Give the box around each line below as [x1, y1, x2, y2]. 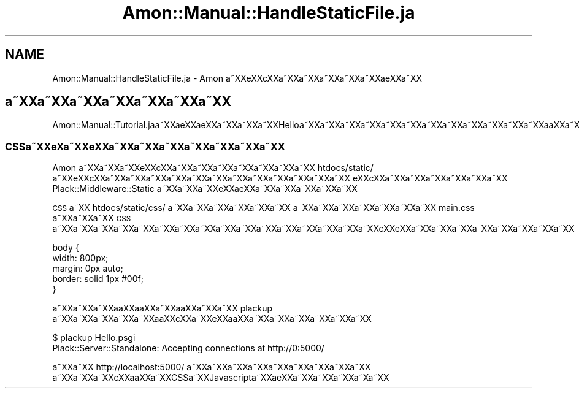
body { [52, 242, 79, 253]
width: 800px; [52, 253, 109, 264]
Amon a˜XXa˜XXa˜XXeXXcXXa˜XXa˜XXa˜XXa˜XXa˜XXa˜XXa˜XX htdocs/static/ [52, 162, 374, 174]
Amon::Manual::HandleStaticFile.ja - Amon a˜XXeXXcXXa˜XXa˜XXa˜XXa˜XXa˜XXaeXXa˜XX [52, 72, 423, 83]
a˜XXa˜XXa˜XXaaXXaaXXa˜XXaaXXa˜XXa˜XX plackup [52, 303, 272, 314]
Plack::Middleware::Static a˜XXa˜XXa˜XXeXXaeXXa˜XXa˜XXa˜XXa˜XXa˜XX [52, 183, 358, 194]
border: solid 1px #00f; [52, 273, 144, 284]
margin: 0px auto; [52, 263, 123, 274]
